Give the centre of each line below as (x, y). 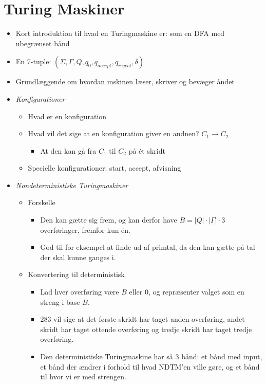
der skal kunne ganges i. (78, 257)
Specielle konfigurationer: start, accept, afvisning (104, 168)
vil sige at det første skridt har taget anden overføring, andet (149, 319)
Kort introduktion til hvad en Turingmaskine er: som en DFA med (120, 33)
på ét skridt (147, 150)
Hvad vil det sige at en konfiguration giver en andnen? (113, 133)
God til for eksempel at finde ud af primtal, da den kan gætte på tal (148, 247)
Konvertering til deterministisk (76, 274)
